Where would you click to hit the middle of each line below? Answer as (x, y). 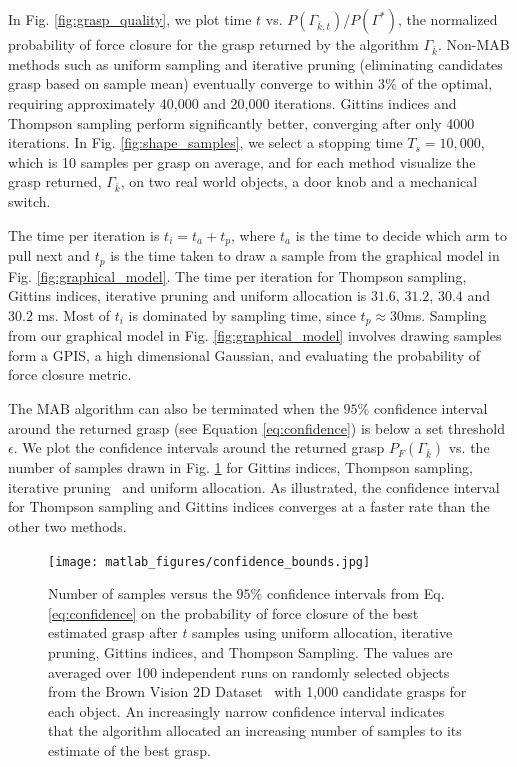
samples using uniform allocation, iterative (322, 632)
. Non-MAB (473, 44)
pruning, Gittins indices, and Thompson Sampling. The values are (250, 651)
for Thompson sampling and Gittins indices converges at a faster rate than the (249, 506)
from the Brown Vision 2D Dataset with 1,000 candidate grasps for (257, 691)
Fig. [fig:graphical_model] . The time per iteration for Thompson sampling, (237, 275)
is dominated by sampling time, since (242, 314)
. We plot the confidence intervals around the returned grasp (199, 447)
